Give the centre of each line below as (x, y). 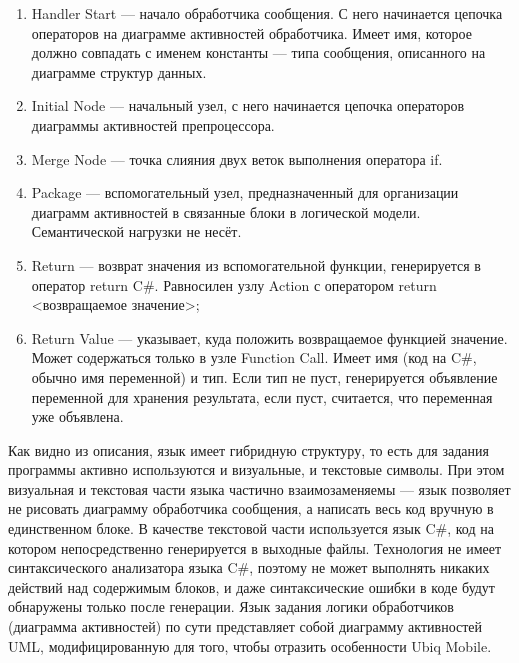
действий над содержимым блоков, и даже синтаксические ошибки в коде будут (251, 586)
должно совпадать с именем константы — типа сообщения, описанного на (258, 52)
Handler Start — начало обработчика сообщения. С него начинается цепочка (267, 13)
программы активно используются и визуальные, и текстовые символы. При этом (256, 469)
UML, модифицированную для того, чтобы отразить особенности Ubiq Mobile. (250, 645)
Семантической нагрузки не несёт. (136, 231)
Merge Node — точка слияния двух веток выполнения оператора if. (237, 158)
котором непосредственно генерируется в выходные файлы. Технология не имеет (255, 547)
